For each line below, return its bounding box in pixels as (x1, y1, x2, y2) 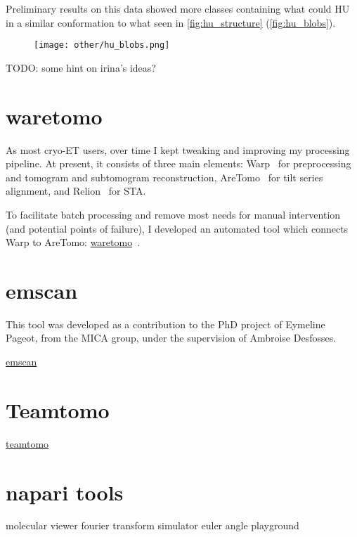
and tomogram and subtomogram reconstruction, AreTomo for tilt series (6, 169, 323, 184)
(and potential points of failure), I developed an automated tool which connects (6, 221, 349, 235)
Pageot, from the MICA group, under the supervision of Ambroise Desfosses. (6, 330, 337, 345)
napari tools (6, 477, 124, 506)
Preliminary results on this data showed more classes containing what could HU (6, 1, 350, 15)
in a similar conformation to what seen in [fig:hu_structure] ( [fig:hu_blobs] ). (6, 15, 336, 30)
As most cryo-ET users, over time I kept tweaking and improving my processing (6, 142, 350, 157)
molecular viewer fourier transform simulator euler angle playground (6, 518, 299, 533)
